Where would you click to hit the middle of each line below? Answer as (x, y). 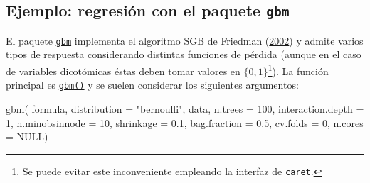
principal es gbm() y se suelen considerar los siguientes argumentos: (152, 85)
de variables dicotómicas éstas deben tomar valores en (123, 71)
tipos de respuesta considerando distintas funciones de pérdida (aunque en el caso (184, 54)
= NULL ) (27, 137)
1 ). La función (298, 70)
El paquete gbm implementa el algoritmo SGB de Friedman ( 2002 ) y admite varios (185, 40)
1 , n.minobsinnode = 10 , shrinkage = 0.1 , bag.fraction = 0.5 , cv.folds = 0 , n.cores (185, 122)
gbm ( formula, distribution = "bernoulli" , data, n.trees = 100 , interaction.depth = (185, 108)
